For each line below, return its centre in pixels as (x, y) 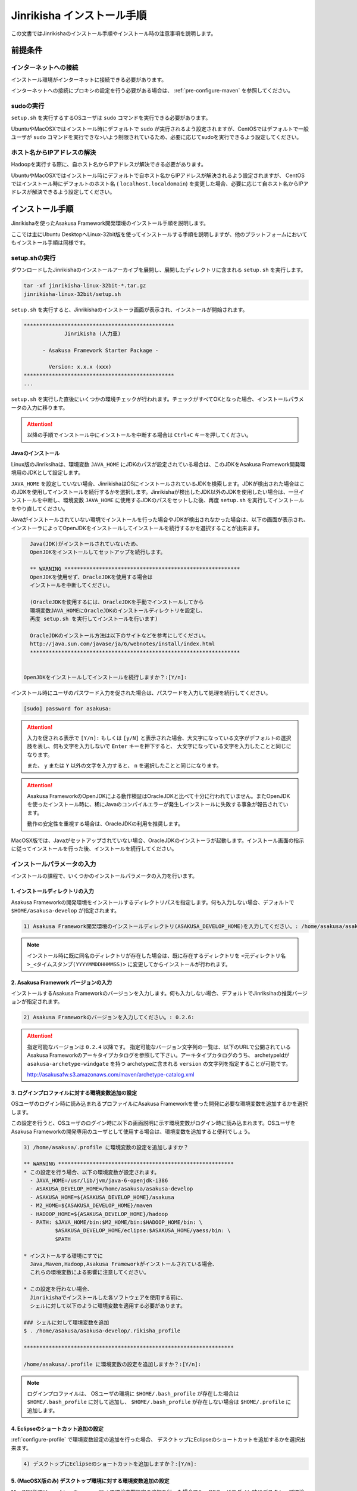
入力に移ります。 (47, 407)
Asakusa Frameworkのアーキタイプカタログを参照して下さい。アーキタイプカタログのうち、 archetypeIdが (158, 1055)
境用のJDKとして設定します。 (47, 473)
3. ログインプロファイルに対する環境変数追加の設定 (74, 1093)
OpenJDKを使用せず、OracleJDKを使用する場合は (91, 577)
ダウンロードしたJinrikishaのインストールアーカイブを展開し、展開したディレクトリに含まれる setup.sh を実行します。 (159, 270)
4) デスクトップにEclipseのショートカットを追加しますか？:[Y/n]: (110, 1464)
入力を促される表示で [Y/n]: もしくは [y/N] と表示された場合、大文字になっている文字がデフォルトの (154, 738)
